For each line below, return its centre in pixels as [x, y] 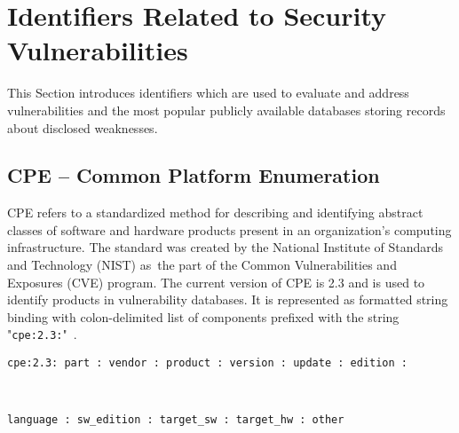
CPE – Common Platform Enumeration [194, 175]
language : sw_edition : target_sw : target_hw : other [176, 420]
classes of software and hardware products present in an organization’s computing [229, 229]
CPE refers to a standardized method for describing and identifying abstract [215, 213]
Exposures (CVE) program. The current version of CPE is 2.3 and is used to [216, 282]
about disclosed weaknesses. [83, 127]
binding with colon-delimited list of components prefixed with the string [203, 316]
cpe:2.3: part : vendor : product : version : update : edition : [208, 363]
